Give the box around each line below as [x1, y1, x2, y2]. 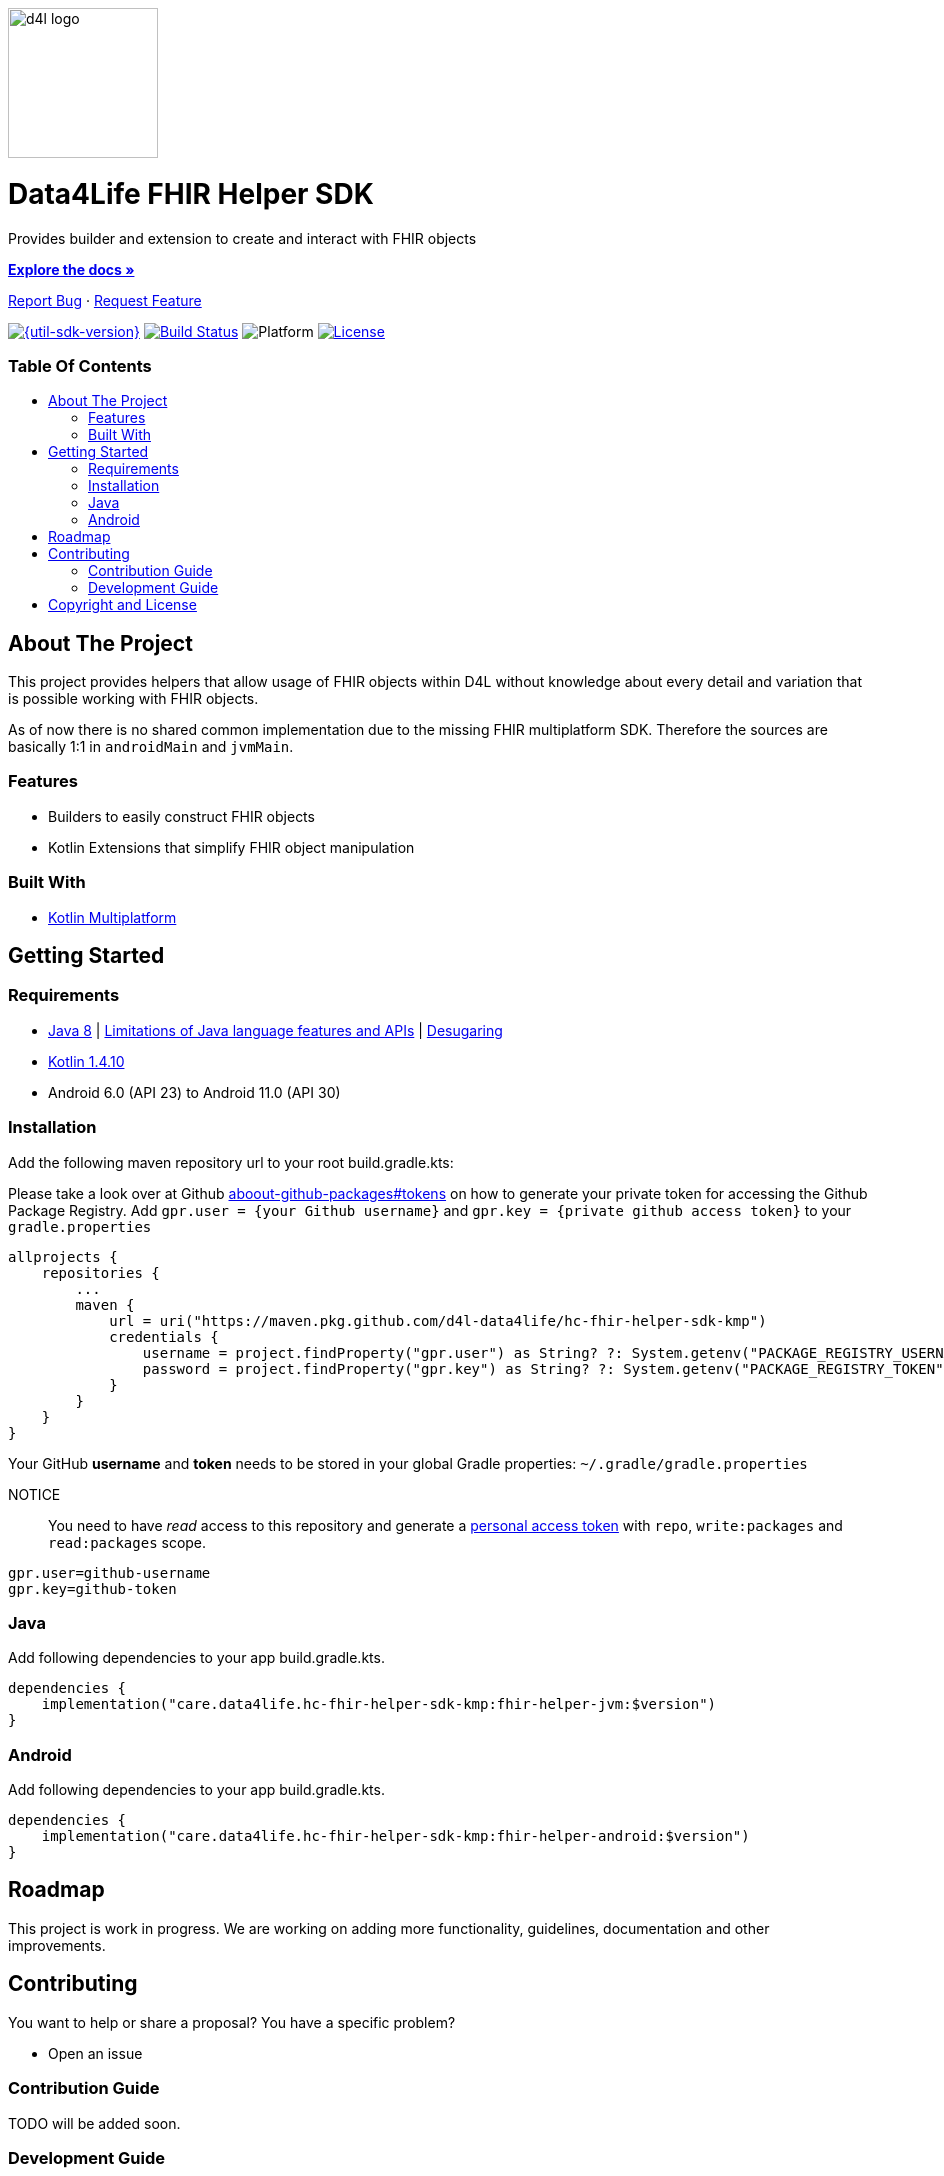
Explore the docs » [8, 260, 135, 278]
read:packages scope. [48, 1533, 207, 1551]
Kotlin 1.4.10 [48, 1052, 125, 1070]
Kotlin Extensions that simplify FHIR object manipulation [48, 838, 415, 856]
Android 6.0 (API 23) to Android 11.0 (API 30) [48, 1083, 341, 1101]
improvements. [8, 1936, 106, 1954]
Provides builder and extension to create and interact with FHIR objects [8, 229, 477, 247]
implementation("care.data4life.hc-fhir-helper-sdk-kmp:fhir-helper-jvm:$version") [41, 1696, 717, 1713]
